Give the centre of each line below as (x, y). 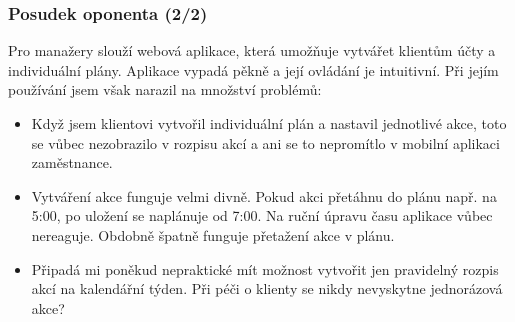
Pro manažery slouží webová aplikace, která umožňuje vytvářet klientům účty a (252, 50)
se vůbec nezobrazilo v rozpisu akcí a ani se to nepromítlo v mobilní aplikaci (265, 142)
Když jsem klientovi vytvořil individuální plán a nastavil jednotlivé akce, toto (269, 123)
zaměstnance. (72, 162)
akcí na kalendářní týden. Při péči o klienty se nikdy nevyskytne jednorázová (267, 288)
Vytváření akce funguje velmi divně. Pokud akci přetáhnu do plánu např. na (264, 195)
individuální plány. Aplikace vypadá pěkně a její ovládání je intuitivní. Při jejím (253, 69)
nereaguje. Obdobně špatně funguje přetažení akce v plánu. (213, 234)
